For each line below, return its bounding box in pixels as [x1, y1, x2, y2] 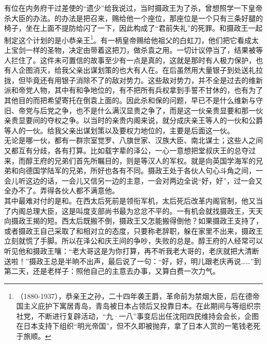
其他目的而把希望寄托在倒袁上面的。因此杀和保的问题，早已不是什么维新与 [4, 95, 256, 105]
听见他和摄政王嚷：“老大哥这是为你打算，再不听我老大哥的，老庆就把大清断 [4, 245, 259, 256]
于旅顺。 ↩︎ [16, 331, 51, 341]
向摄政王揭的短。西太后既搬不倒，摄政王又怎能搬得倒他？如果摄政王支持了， [4, 215, 263, 226]
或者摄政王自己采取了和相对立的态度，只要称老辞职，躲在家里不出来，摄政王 [4, 225, 263, 236]
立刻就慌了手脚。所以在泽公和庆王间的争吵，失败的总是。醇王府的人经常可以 [4, 235, 263, 246]
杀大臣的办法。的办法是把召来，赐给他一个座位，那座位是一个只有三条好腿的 [4, 12, 263, 23]
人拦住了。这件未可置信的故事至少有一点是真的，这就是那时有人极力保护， [4, 54, 256, 65]
